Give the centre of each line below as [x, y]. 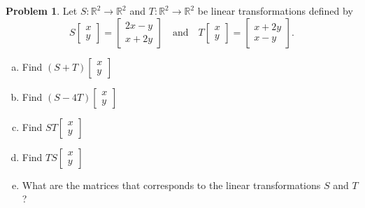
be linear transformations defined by [275, 11]
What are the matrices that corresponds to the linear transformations [171, 185]
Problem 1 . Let [42, 11]
